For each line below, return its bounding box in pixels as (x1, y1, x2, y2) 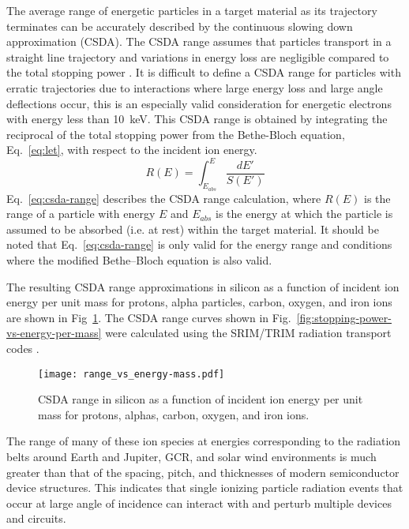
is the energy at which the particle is (216, 205, 393, 222)
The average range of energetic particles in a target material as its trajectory (6, 2, 377, 18)
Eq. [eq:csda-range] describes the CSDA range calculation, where (6, 189, 321, 206)
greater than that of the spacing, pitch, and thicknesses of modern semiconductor (6, 463, 400, 480)
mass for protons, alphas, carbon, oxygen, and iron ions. (38, 406, 310, 422)
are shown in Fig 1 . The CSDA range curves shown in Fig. (6, 309, 291, 325)
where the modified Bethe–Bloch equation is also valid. (6, 252, 272, 268)
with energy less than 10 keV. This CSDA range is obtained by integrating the (6, 111, 388, 127)
